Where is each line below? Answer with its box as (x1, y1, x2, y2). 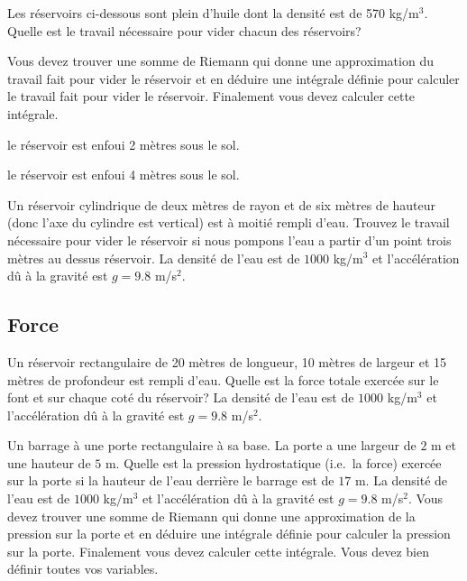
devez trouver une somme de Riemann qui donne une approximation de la (7, 506, 416, 525)
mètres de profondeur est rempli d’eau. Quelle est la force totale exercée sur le (7, 370, 439, 389)
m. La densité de (354, 471, 448, 490)
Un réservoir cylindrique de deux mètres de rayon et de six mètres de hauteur (7, 195, 436, 214)
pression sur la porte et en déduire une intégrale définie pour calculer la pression (7, 524, 451, 543)
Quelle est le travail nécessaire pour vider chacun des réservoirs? (7, 21, 362, 40)
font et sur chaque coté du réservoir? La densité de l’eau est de (7, 388, 354, 407)
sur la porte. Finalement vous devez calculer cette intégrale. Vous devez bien (7, 541, 429, 560)
